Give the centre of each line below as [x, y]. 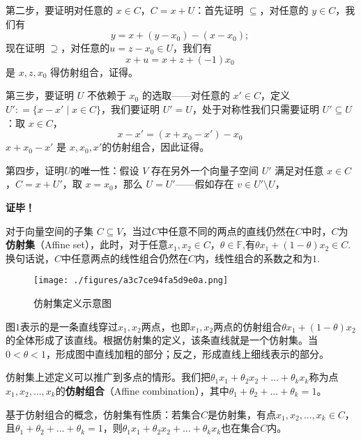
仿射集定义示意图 [72, 302]
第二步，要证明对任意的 [59, 10]
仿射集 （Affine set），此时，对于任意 [87, 244]
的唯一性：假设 [105, 170]
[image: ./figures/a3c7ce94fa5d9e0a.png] [131, 281]
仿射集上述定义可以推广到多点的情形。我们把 [108, 377]
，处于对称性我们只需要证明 [255, 108]
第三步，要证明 [40, 95]
